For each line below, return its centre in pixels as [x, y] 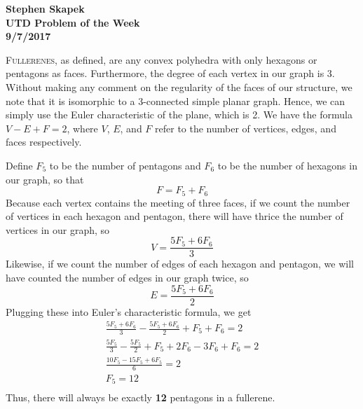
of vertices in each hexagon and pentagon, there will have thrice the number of [174, 216]
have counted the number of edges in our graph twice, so [127, 278]
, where [82, 128]
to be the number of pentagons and [125, 165]
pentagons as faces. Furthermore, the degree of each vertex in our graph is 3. [170, 73]
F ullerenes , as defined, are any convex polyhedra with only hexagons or [162, 59]
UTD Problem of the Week [73, 22]
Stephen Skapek [45, 8]
